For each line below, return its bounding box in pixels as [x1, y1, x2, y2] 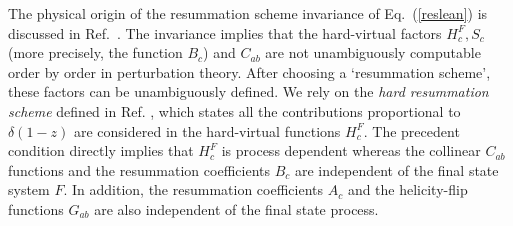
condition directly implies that [8, 140, 194, 161]
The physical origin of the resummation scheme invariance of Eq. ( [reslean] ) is [8, 3, 488, 23]
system [8, 179, 50, 200]
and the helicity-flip [347, 179, 468, 200]
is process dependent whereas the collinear [221, 140, 481, 161]
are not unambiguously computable [265, 42, 481, 63]
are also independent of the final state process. [94, 198, 379, 219]
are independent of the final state [294, 159, 499, 180]
